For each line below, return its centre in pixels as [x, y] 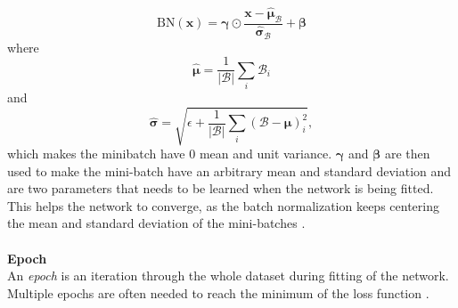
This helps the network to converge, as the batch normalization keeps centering [223, 205]
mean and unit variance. [266, 154]
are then [407, 154]
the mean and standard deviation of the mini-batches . [156, 223]
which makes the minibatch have [96, 154]
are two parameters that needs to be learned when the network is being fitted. [221, 188]
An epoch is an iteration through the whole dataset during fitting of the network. [228, 276]
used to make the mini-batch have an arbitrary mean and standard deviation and [229, 170]
